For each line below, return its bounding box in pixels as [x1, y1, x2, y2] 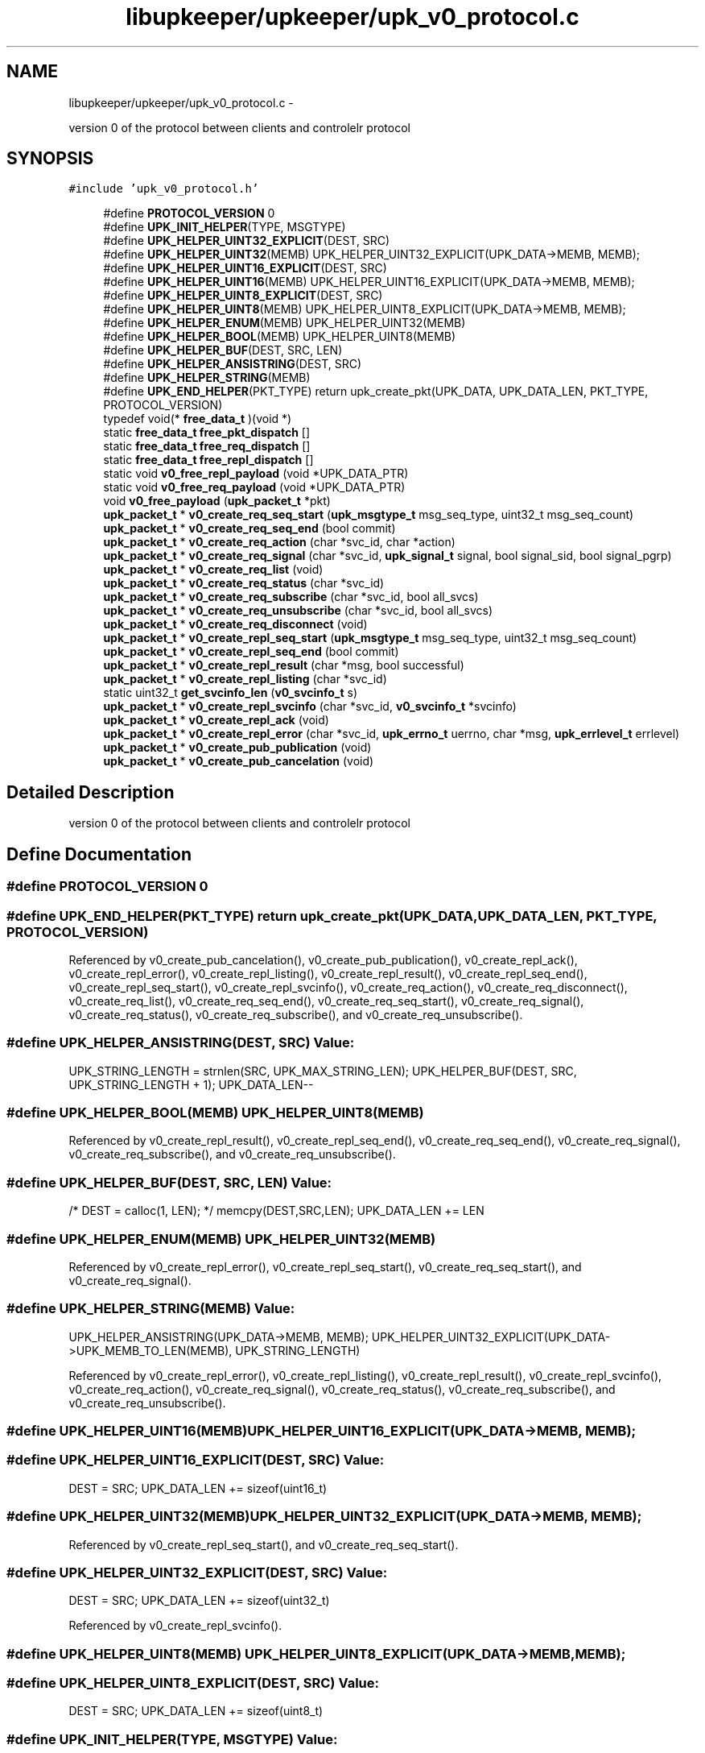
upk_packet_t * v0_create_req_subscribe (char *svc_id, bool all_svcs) [103, 590, 479, 604]
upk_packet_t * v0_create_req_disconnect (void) [103, 617, 368, 632]
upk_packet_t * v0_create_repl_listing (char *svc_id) [103, 672, 387, 686]
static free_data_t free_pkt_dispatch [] [103, 425, 310, 440]
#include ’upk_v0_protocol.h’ [68, 182, 259, 196]
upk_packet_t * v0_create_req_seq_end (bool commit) [103, 521, 396, 536]
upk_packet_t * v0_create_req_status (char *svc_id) [103, 576, 385, 591]
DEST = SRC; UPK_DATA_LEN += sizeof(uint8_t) [68, 1704, 324, 1718]
